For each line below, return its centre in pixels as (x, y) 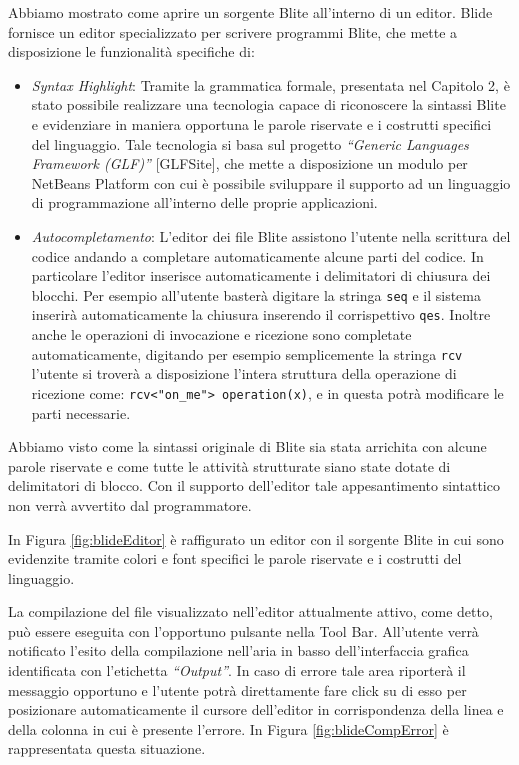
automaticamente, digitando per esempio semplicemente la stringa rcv (247, 353)
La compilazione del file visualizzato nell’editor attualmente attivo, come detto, (250, 611)
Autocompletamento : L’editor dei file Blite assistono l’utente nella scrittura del (271, 235)
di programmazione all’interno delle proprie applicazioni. (204, 202)
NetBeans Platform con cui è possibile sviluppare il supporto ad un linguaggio (271, 182)
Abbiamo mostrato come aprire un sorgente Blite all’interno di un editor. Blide (250, 12)
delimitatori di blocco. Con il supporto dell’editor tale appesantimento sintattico (254, 485)
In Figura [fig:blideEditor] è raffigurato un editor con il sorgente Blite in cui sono (256, 538)
